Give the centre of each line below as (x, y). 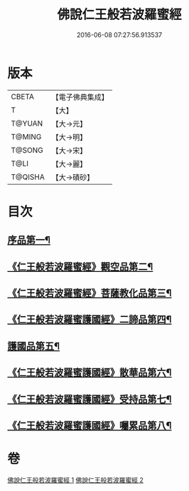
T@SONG (27, 150)
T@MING (26, 136)
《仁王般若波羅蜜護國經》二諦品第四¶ (90, 319)
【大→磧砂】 (73, 177)
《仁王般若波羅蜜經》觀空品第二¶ (80, 267)
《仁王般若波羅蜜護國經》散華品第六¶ (90, 373)
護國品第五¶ (34, 346)
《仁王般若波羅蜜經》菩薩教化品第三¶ (90, 293)
